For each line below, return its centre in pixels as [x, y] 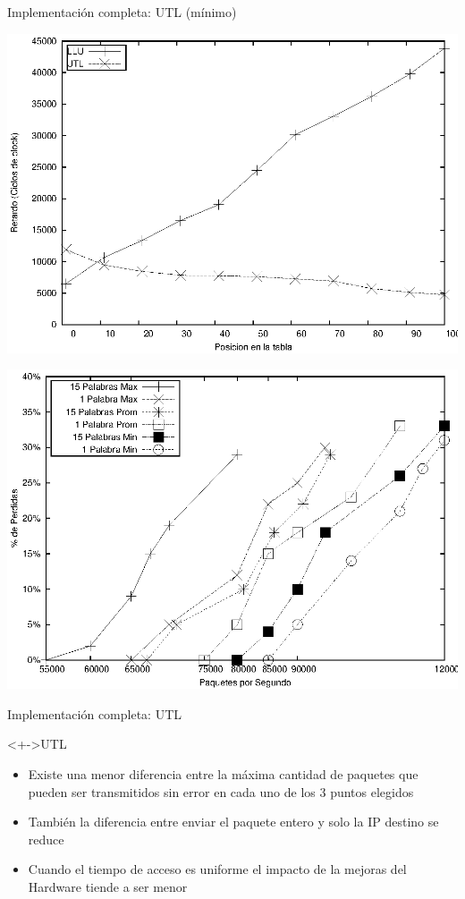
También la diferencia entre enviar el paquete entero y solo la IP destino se [233, 822]
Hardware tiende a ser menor [108, 886]
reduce [46, 839]
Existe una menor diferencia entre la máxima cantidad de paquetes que [223, 773]
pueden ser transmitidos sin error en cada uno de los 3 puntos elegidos [221, 791]
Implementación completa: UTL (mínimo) [122, 12]
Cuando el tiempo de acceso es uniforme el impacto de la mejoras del [217, 869]
